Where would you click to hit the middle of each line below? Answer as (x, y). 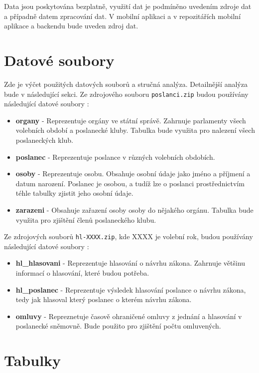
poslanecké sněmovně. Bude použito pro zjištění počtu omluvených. (118, 326)
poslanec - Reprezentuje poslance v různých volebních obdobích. (115, 157)
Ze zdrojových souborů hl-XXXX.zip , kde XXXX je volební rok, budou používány (129, 236)
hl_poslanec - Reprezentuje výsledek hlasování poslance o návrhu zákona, (131, 289)
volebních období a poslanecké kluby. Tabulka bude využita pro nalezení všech (135, 130)
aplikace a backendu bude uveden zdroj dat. (71, 26)
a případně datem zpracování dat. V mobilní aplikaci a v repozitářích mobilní (123, 16)
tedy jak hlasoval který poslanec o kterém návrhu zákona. (104, 299)
